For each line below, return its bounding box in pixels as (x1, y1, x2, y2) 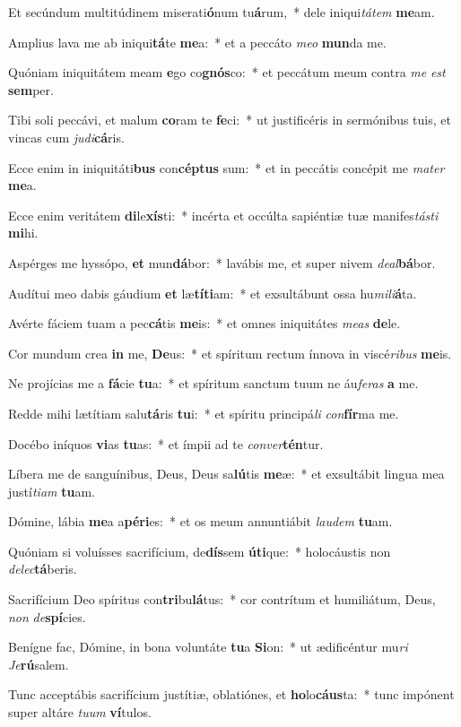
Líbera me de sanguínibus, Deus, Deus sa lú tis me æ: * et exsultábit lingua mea (8, 464, 445, 483)
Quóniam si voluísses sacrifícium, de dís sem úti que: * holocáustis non (8, 541, 391, 560)
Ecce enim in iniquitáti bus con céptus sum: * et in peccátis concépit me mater (8, 158, 445, 177)
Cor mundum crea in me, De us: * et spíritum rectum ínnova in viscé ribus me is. (8, 343, 452, 362)
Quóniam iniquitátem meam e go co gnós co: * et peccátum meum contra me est (8, 63, 446, 82)
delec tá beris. (8, 559, 77, 578)
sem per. (8, 80, 54, 99)
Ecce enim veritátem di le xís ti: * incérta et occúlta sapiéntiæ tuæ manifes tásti (8, 205, 439, 224)
